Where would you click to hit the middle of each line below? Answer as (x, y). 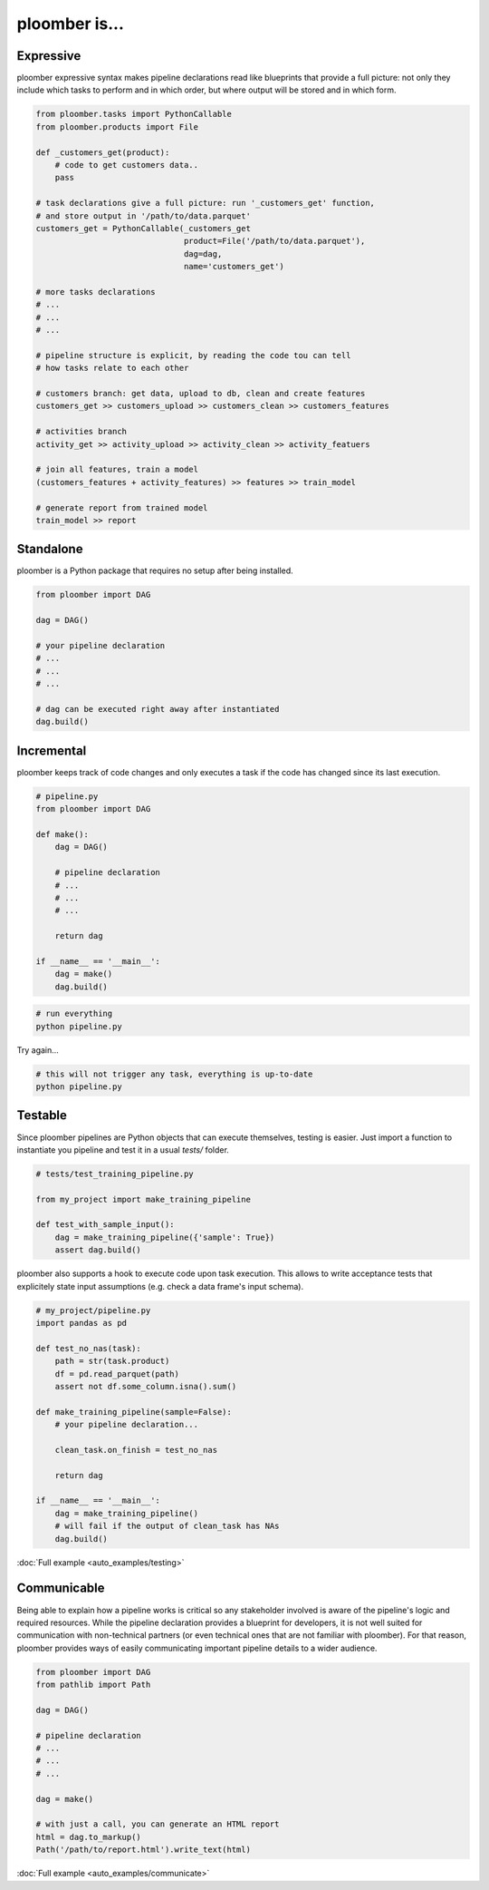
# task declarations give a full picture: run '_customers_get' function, (206, 203)
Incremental (52, 750)
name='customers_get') (234, 267)
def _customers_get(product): (103, 152)
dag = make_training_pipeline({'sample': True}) (165, 1237)
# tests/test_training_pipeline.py (115, 1174)
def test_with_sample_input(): (105, 1225)
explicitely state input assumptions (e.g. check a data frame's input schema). (160, 1286)
